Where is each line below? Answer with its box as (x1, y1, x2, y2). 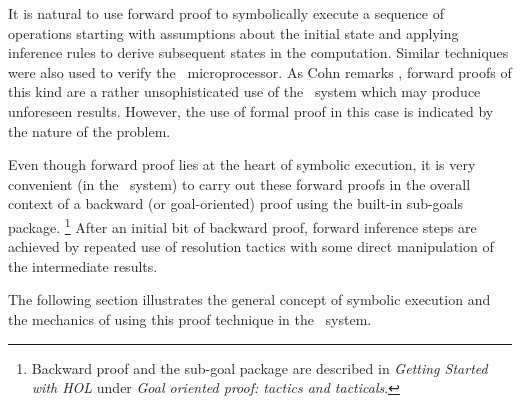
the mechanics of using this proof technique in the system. (8, 308, 372, 329)
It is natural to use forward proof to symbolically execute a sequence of (8, 3, 445, 23)
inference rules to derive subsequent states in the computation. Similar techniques (8, 42, 509, 63)
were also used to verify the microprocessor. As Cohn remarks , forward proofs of (8, 61, 512, 82)
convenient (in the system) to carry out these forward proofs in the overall (8, 173, 471, 194)
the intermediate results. (8, 255, 158, 276)
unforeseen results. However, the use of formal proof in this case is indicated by (8, 100, 494, 121)
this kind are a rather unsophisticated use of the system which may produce (8, 81, 481, 102)
